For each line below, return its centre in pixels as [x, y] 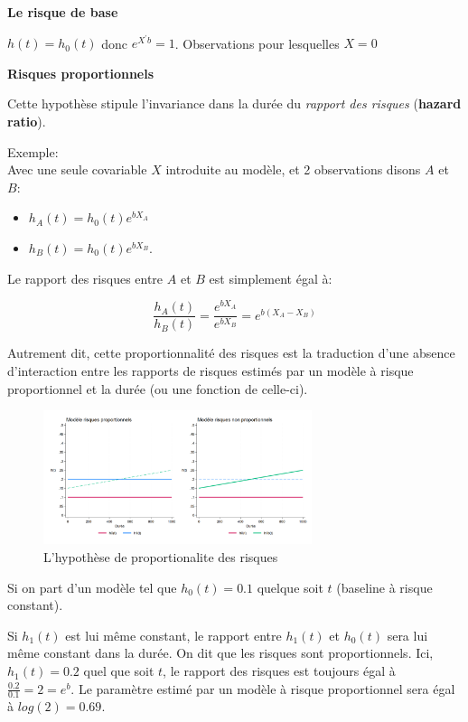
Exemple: [33, 151]
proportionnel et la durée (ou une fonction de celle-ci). [158, 388]
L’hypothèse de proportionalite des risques [161, 557]
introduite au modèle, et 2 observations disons [293, 169]
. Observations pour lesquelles [257, 43]
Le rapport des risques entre [85, 278]
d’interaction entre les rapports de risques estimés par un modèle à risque [211, 370]
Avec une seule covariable [77, 169]
